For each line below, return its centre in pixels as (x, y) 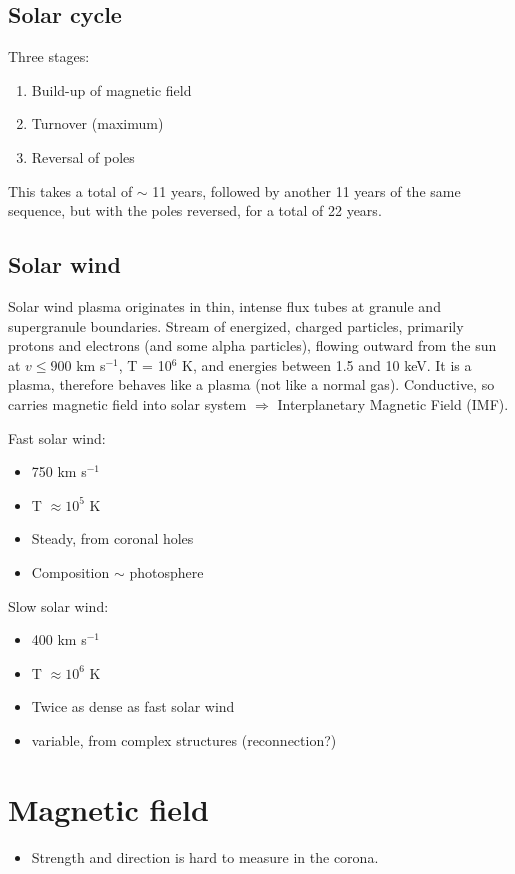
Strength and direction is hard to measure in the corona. (205, 856)
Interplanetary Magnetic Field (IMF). (393, 403)
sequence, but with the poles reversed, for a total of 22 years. (195, 210)
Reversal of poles (83, 156)
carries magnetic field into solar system (127, 403)
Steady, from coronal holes (112, 538)
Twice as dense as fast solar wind (133, 706)
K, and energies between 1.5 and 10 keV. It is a (327, 364)
